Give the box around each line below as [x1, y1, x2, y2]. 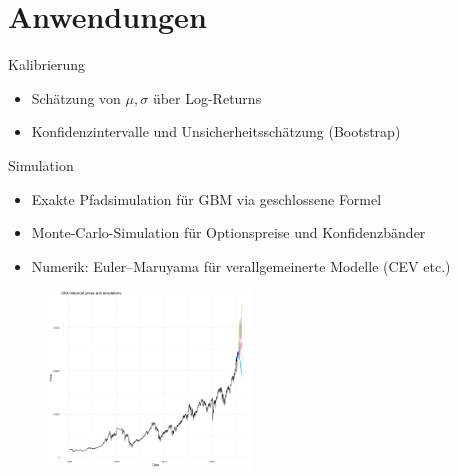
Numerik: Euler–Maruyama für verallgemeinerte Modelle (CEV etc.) [31, 255, 451, 276]
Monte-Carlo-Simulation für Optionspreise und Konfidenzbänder [31, 222, 426, 243]
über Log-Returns [152, 87, 262, 108]
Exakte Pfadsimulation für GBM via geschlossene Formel [31, 188, 382, 209]
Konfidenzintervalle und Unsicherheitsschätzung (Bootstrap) [31, 121, 401, 142]
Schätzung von [31, 87, 121, 108]
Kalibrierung [8, 54, 86, 75]
